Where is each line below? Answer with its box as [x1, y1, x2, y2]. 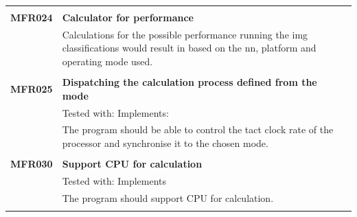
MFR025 [10, 81, 53, 95]
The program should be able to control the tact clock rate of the [62, 122, 334, 137]
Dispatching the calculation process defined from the [62, 75, 317, 89]
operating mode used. [62, 54, 153, 69]
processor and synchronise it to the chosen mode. [62, 136, 268, 150]
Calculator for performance [62, 10, 194, 24]
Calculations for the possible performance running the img [62, 27, 308, 41]
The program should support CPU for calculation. [62, 190, 274, 205]
